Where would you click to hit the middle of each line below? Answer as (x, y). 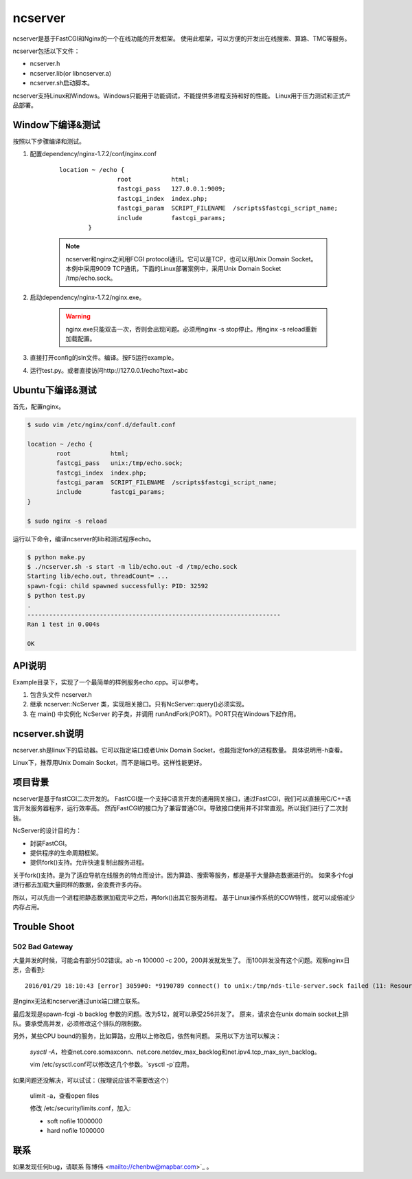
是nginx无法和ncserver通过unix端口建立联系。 (78, 1002)
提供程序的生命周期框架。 (66, 852)
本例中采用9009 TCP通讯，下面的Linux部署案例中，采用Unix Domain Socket (173, 269)
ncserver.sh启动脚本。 (62, 83)
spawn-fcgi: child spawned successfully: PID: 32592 (118, 586)
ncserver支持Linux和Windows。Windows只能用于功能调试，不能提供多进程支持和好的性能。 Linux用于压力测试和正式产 (182, 96)
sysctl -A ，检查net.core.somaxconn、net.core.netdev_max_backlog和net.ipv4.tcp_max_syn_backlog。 (175, 1052)
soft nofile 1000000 (75, 1121)
